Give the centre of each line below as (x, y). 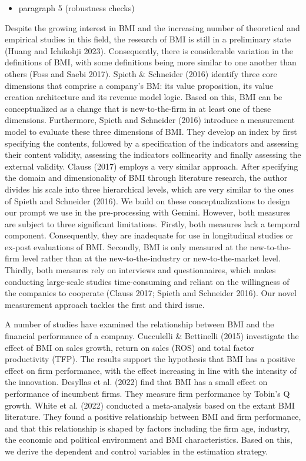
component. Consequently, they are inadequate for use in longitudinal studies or (149, 235)
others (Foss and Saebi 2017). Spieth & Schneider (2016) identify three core (141, 73)
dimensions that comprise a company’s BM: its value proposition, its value (139, 85)
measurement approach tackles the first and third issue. (105, 304)
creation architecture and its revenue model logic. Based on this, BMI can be (144, 97)
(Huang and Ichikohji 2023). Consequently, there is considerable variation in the (149, 50)
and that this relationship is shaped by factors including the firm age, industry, (147, 428)
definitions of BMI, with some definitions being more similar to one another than (151, 62)
